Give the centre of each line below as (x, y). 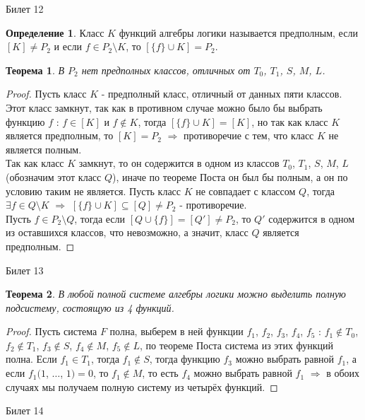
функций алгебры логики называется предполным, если (238, 32)
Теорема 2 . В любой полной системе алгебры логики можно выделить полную (176, 294)
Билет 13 (25, 270)
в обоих (343, 373)
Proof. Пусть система (52, 331)
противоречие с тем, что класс (249, 135)
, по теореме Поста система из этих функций (237, 345)
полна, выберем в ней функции (176, 331)
